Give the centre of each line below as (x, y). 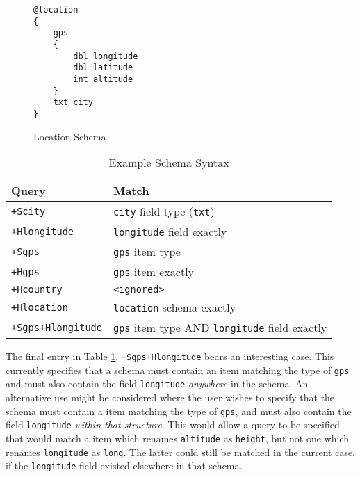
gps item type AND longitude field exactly (220, 328)
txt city (73, 103)
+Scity (28, 211)
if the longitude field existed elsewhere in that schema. (124, 466)
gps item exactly (154, 272)
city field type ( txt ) (164, 211)
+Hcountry (37, 290)
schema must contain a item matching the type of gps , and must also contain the (179, 411)
